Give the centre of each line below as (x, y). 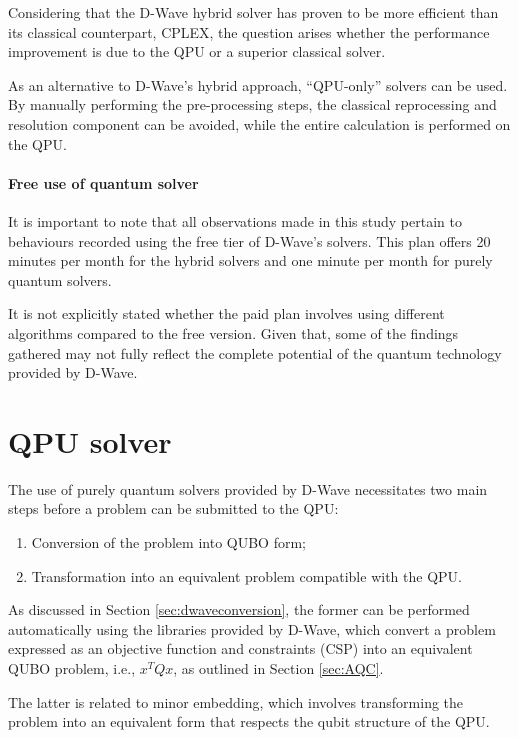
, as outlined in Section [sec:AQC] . (278, 667)
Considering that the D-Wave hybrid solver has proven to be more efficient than (253, 12)
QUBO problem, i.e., (72, 667)
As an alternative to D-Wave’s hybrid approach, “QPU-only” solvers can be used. (258, 84)
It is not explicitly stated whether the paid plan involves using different (226, 313)
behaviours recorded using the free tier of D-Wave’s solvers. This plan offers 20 (249, 240)
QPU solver (90, 440)
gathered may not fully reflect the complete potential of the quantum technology (255, 352)
